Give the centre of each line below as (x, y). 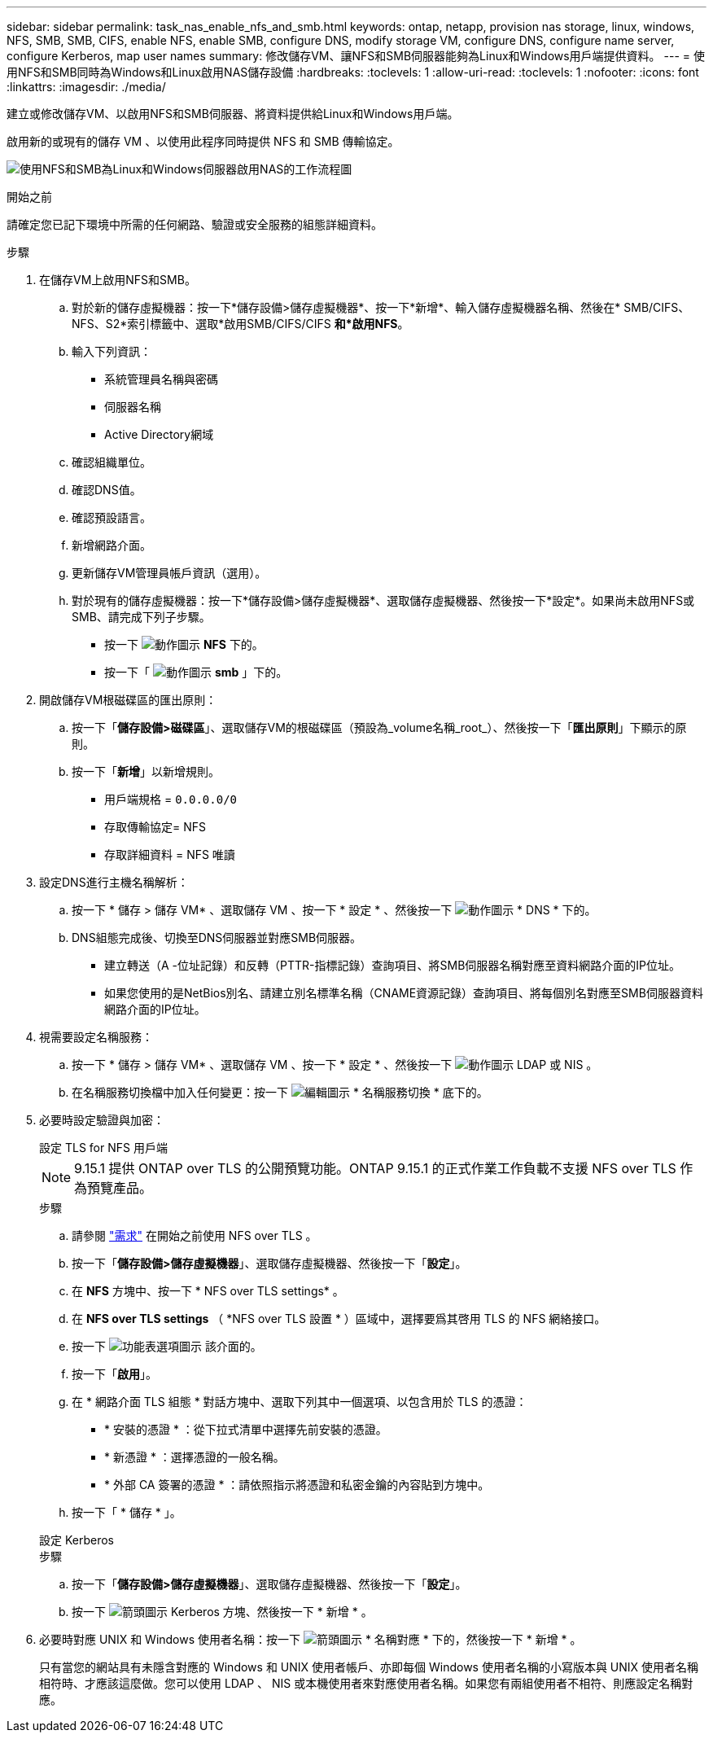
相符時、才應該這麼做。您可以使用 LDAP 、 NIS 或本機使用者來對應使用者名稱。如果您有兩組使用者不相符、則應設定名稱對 (366, 1683)
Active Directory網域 (159, 434)
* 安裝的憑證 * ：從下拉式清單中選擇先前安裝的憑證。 (246, 1429)
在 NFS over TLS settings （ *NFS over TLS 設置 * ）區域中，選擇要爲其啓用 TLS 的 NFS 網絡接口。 (339, 1318)
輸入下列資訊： (112, 351)
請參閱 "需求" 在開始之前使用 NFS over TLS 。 (195, 1235)
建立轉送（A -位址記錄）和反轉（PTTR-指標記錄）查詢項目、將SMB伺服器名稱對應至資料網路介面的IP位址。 (392, 965)
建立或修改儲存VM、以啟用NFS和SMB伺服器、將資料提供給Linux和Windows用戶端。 (233, 114)
